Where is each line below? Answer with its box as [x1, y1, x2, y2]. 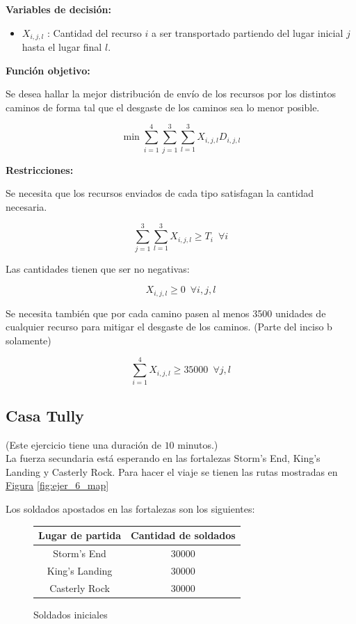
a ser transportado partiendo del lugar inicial [152, 25, 343, 40]
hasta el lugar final [22, 40, 102, 54]
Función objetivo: [6, 63, 90, 77]
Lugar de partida [38, 528, 122, 543]
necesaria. [6, 199, 47, 214]
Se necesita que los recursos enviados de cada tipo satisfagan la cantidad [6, 186, 314, 200]
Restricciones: [6, 162, 74, 177]
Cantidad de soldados [131, 528, 236, 543]
